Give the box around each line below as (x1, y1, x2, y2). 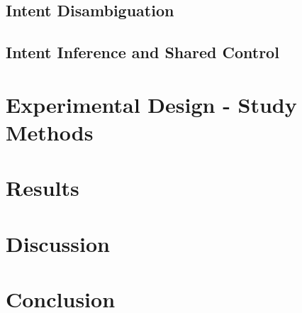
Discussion (6, 229, 110, 258)
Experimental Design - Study (6, 89, 297, 119)
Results (6, 173, 79, 202)
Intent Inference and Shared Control (6, 41, 279, 63)
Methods (6, 117, 94, 146)
